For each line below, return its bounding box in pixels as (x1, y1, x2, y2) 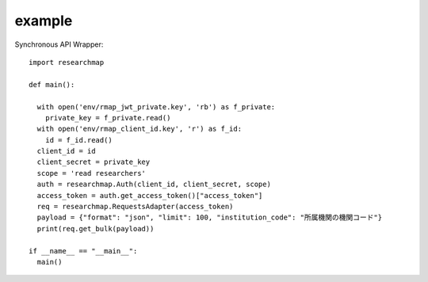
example (14, 12, 73, 29)
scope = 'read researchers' (36, 169, 147, 177)
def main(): (29, 80, 75, 89)
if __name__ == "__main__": (29, 246, 138, 255)
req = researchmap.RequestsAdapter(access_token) (36, 202, 234, 211)
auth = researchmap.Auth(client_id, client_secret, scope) (36, 180, 271, 189)
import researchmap (29, 58, 105, 67)
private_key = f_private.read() (44, 113, 171, 122)
